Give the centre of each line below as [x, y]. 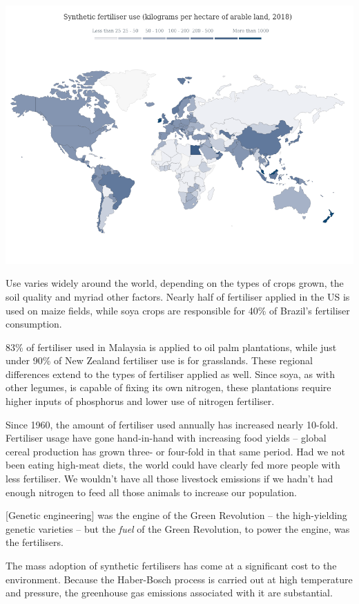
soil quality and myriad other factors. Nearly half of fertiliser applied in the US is [178, 296]
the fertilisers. [35, 542]
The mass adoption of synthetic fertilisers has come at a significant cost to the [171, 565]
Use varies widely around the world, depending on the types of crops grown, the [175, 283]
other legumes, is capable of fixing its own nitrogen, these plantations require [168, 387]
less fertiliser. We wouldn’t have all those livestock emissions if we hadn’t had [169, 479]
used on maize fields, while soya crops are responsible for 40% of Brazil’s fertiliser [178, 310]
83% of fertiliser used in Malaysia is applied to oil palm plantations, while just [171, 347]
